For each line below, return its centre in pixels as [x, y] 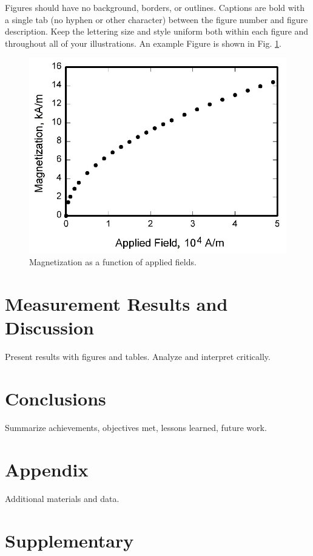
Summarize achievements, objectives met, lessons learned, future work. [136, 428]
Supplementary [69, 540]
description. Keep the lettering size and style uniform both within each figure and [157, 31]
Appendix [47, 469]
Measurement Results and [116, 304]
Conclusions [56, 398]
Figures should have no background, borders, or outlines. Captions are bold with [155, 7]
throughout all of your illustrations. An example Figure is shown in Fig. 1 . [143, 43]
